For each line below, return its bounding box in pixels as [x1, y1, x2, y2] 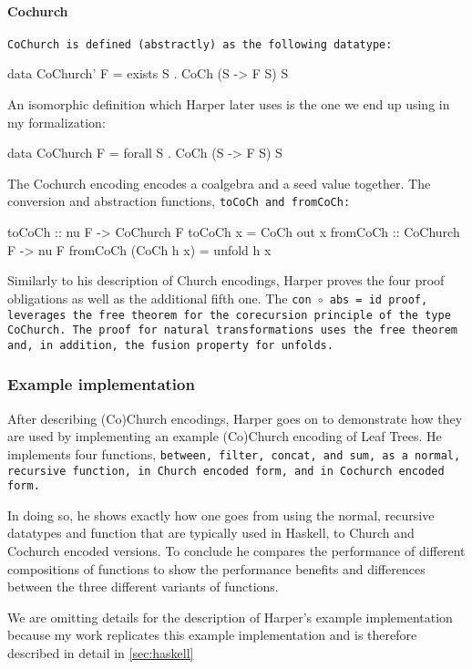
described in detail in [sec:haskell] [7, 643, 194, 663]
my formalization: [7, 112, 106, 131]
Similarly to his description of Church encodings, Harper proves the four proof [7, 271, 445, 290]
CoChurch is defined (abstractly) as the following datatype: [7, 37, 393, 51]
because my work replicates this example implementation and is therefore [7, 625, 417, 644]
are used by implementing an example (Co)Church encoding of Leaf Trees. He [7, 427, 442, 446]
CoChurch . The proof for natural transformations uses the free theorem [7, 324, 457, 337]
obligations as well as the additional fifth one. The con [7, 288, 312, 307]
